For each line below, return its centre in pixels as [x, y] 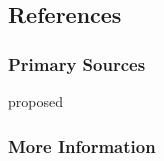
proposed [35, 101]
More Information [82, 145]
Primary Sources [77, 63]
